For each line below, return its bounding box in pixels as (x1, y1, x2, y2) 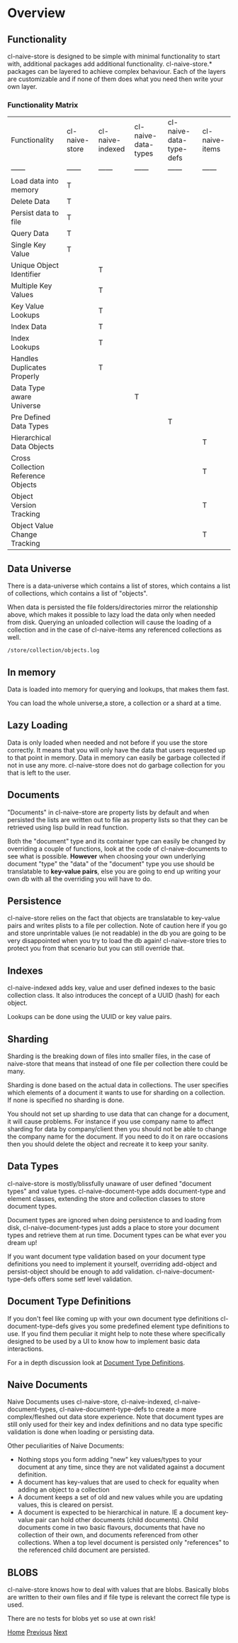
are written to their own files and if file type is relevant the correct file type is (7, 1593, 231, 1602)
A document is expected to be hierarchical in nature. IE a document (17, 1508, 215, 1517)
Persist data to (11, 208, 59, 218)
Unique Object (11, 261, 59, 271)
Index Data (11, 322, 47, 332)
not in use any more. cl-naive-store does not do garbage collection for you (7, 760, 225, 769)
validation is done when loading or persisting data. (7, 1428, 154, 1436)
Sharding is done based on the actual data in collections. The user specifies (7, 1080, 229, 1089)
